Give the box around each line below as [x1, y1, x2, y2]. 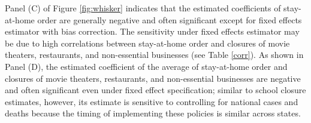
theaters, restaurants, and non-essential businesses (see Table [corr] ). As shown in [5, 48, 304, 61]
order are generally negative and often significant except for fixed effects [37, 13, 302, 26]
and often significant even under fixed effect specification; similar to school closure [5, 84, 306, 96]
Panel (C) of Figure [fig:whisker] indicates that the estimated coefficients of [5, 2, 281, 14]
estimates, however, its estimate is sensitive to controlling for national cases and [5, 95, 298, 107]
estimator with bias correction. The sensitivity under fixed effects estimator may [5, 25, 300, 38]
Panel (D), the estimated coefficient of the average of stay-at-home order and [5, 60, 288, 72]
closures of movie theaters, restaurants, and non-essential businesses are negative [5, 72, 301, 84]
